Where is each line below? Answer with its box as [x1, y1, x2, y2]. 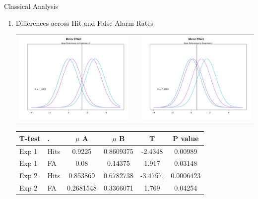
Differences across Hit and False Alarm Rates [15, 17, 153, 28]
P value [172, 133, 199, 143]
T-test [19, 133, 41, 143]
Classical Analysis [4, 1, 59, 11]
